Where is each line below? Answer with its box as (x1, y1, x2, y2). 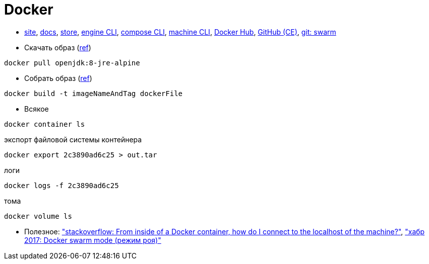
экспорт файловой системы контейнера (4, 135, 142, 144)
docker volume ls (4, 212, 72, 220)
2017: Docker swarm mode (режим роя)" (24, 235, 161, 244)
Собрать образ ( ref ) (24, 73, 92, 82)
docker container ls (4, 120, 85, 128)
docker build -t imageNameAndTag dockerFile (4, 89, 183, 98)
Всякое (24, 104, 49, 113)
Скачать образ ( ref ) (24, 43, 91, 52)
